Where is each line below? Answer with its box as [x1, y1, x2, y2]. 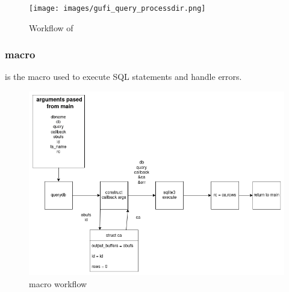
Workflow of [29, 21, 73, 34]
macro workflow [29, 277, 87, 290]
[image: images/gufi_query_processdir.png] [29, 4, 206, 13]
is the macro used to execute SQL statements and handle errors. [5, 70, 242, 83]
